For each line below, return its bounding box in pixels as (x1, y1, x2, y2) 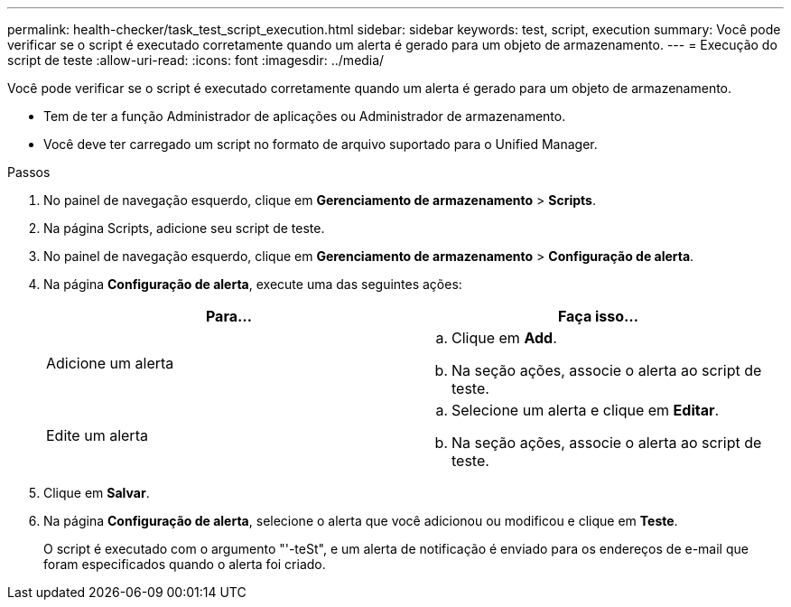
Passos (7, 164, 51, 180)
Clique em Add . (451, 329, 557, 347)
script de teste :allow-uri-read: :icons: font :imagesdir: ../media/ (7, 52, 385, 68)
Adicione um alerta (46, 354, 174, 372)
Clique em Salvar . (43, 485, 150, 500)
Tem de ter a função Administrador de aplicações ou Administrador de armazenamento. (43, 108, 566, 124)
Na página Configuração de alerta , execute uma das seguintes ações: (43, 276, 462, 292)
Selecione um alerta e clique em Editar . (451, 401, 720, 419)
